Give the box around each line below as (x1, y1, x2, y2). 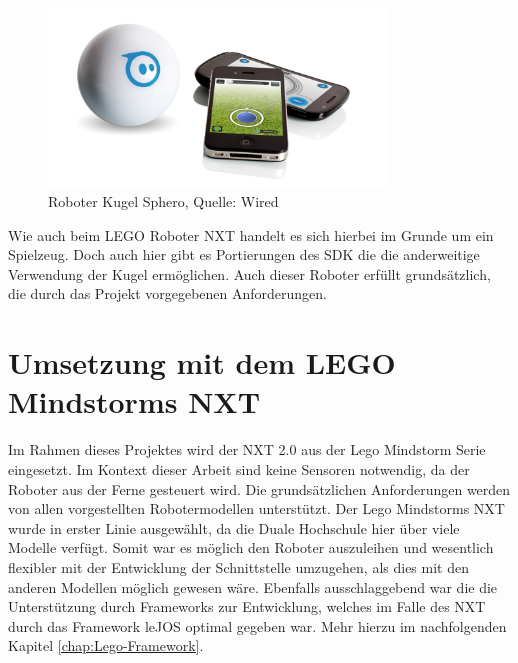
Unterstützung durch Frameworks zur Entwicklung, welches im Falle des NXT (8, 596, 486, 617)
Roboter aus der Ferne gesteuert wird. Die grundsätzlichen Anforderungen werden (8, 478, 511, 499)
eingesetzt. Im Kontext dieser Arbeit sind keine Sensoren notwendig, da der (8, 458, 470, 479)
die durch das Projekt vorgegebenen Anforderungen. (8, 283, 328, 304)
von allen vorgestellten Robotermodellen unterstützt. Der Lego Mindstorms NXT (8, 498, 505, 519)
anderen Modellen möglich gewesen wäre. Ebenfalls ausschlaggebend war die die (8, 576, 498, 597)
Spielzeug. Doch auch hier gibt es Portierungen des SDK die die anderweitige (8, 244, 480, 265)
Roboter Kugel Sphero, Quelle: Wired (48, 191, 279, 212)
